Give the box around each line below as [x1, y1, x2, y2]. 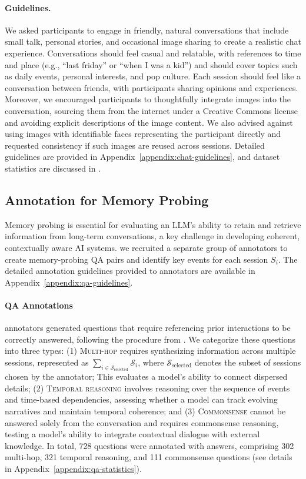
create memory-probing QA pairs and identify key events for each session [5, 253, 268, 265]
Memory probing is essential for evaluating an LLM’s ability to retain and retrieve [5, 218, 301, 230]
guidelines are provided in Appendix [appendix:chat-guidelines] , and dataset [5, 150, 280, 163]
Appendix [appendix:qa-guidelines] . [5, 276, 133, 288]
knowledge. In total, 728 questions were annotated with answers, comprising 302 [5, 439, 294, 451]
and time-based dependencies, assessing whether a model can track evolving [5, 393, 278, 406]
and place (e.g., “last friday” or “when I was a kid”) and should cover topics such [5, 58, 298, 71]
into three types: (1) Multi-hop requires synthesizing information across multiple [5, 344, 296, 357]
